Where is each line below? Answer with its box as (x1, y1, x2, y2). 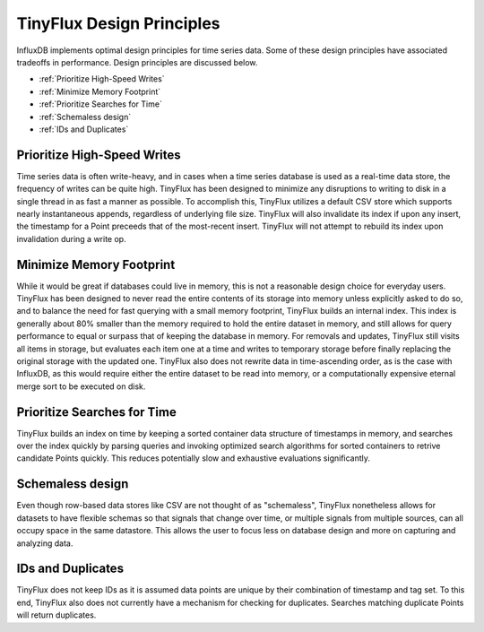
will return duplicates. (16, 610, 97, 620)
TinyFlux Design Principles (16, 13, 220, 33)
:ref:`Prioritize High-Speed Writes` (39, 74, 165, 84)
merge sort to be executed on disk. (16, 381, 146, 392)
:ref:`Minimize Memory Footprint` (39, 86, 161, 97)
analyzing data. (16, 538, 73, 549)
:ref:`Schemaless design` (39, 111, 132, 122)
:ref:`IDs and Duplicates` (39, 124, 129, 134)
